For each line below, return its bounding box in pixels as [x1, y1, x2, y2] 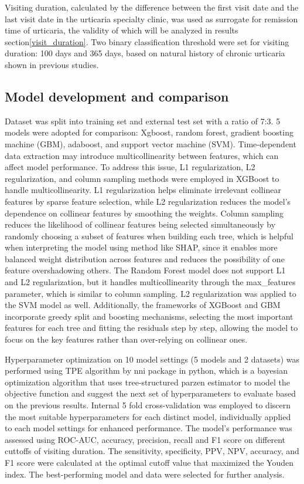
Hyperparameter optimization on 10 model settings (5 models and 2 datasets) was [5, 353, 299, 365]
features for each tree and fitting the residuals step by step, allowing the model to [5, 321, 298, 334]
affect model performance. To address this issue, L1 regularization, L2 [5, 161, 255, 173]
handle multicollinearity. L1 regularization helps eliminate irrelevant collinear [5, 184, 281, 196]
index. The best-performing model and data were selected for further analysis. [5, 468, 285, 480]
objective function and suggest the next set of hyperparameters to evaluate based [5, 387, 296, 400]
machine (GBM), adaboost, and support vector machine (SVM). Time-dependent [5, 137, 296, 150]
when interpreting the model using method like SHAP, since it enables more [5, 241, 278, 253]
